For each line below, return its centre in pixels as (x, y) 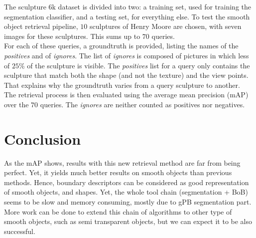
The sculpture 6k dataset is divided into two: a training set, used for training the (128, 6)
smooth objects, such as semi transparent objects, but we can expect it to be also (128, 221)
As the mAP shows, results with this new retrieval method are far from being (122, 162)
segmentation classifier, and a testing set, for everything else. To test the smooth (127, 16)
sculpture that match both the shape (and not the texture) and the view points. (126, 75)
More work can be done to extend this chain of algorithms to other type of (118, 211)
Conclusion (43, 138)
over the (16, 104)
